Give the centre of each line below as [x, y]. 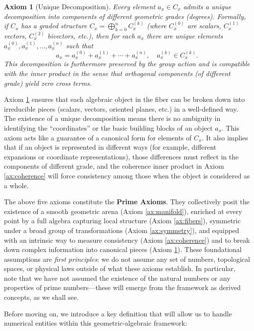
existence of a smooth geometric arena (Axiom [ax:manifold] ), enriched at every [123, 211]
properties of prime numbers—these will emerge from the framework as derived [122, 287]
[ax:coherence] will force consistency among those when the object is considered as [127, 175]
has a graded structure [54, 26]
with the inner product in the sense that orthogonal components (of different [117, 73]
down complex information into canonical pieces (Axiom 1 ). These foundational [123, 249]
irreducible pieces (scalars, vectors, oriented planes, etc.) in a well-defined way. [121, 108]
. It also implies [225, 137]
